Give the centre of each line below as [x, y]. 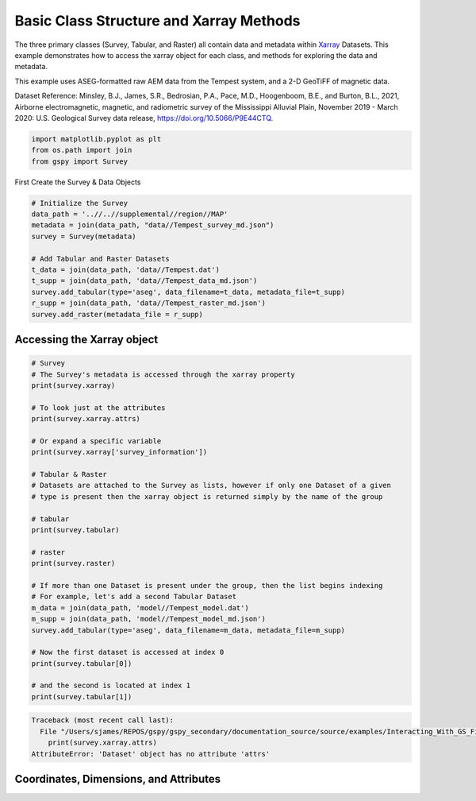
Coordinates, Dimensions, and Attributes [118, 779]
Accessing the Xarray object [86, 339]
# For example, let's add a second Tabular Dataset [134, 597]
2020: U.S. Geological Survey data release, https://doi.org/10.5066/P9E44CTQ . [144, 118]
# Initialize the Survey [80, 203]
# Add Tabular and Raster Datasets [100, 259]
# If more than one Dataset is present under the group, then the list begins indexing [207, 585]
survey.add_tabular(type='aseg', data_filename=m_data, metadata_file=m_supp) [188, 630]
